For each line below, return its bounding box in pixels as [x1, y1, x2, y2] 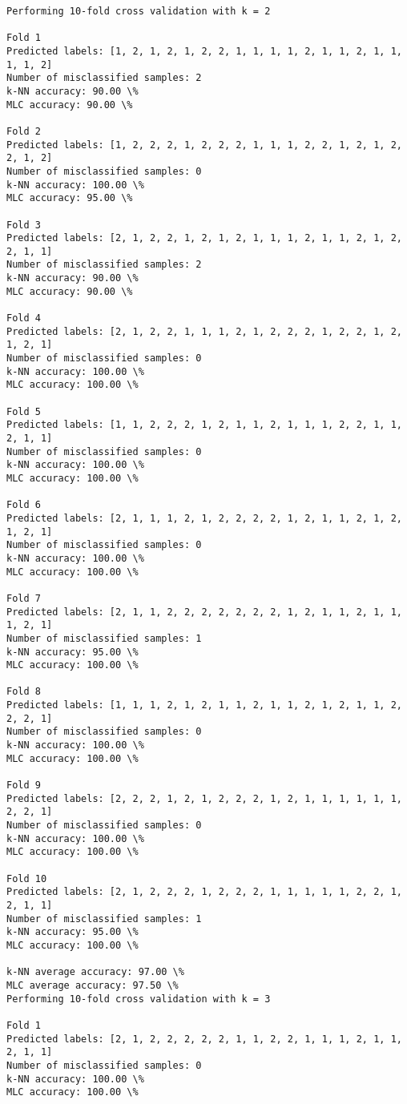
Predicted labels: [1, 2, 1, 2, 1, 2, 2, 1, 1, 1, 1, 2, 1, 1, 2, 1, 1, [6, 45, 402, 57]
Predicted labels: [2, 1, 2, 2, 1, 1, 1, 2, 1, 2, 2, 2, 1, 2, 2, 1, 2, [6, 325, 402, 337]
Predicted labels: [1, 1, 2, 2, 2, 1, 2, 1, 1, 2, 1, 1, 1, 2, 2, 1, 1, [6, 419, 402, 431]
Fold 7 [6, 592, 41, 604]
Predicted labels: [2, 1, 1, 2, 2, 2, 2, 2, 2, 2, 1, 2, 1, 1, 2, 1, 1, [6, 606, 402, 618]
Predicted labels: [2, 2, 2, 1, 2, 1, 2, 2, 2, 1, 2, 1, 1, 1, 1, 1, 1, [6, 792, 402, 804]
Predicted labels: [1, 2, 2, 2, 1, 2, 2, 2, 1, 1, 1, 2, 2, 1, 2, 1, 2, [6, 139, 402, 151]
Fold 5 [6, 405, 41, 417]
